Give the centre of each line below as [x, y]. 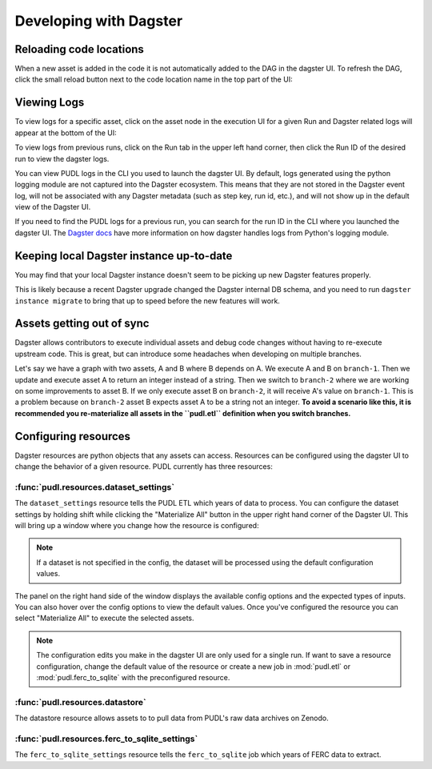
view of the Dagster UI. [53, 207]
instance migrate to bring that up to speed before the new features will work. [147, 301]
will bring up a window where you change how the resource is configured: [137, 526]
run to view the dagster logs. [62, 158]
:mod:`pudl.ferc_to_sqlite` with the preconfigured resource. [133, 677]
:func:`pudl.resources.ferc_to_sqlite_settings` [106, 739]
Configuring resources [73, 436]
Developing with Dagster [99, 21]
